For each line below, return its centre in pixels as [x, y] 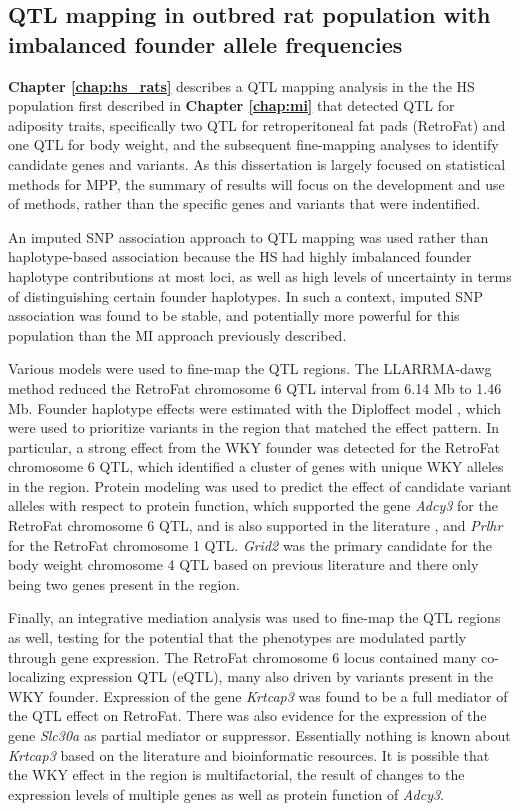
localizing [37, 676]
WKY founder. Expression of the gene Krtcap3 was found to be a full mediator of [258, 695]
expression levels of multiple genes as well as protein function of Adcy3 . [226, 793]
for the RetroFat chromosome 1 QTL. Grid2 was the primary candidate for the [250, 544]
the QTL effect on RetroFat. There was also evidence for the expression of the [247, 715]
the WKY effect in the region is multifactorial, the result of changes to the [236, 774]
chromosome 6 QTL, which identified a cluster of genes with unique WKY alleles [256, 466]
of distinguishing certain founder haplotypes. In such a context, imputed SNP [246, 295]
